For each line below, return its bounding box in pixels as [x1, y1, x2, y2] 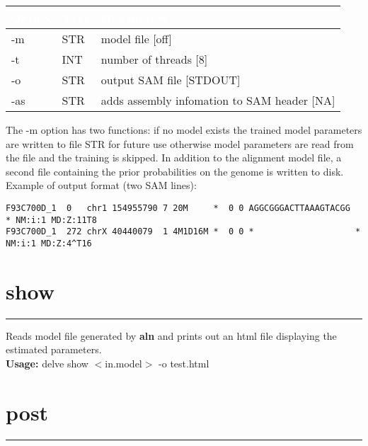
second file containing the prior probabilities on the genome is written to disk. [6, 164, 344, 178]
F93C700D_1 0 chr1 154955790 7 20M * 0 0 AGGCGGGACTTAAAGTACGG [6, 202, 350, 213]
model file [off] [100, 30, 172, 47]
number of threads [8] [100, 51, 208, 67]
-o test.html [159, 355, 209, 370]
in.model [105, 355, 142, 370]
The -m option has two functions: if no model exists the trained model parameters [6, 122, 362, 137]
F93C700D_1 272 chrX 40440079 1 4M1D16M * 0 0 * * [6, 227, 361, 237]
